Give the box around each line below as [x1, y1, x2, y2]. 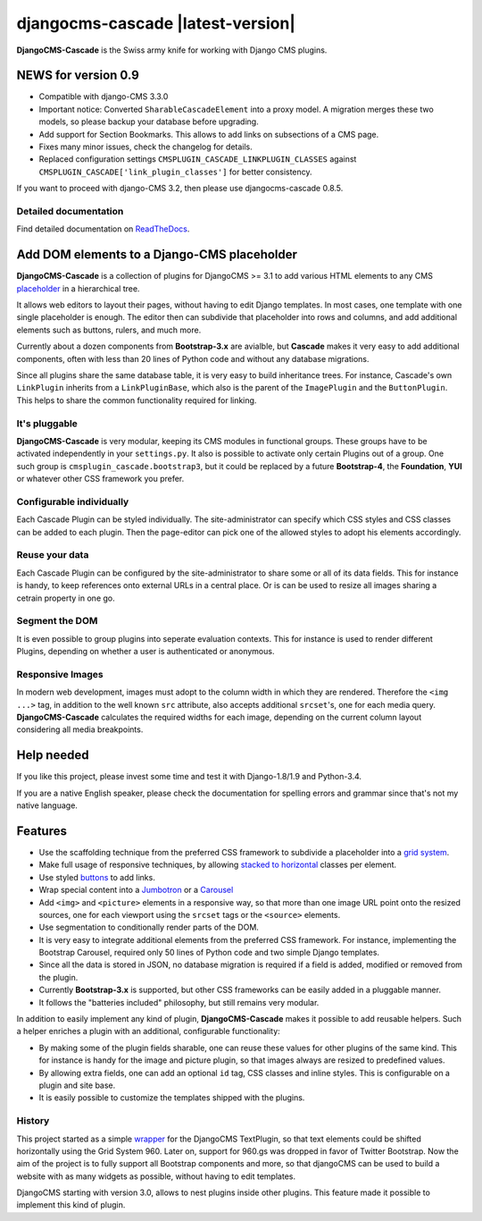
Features [16, 823, 67, 838]
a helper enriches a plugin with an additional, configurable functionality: [16, 1026, 280, 1037]
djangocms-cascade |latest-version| [16, 13, 296, 33]
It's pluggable [16, 417, 78, 429]
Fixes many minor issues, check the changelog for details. [38, 141, 253, 152]
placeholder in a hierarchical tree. [16, 282, 140, 294]
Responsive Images [16, 668, 104, 680]
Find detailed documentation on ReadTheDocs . [16, 223, 190, 234]
